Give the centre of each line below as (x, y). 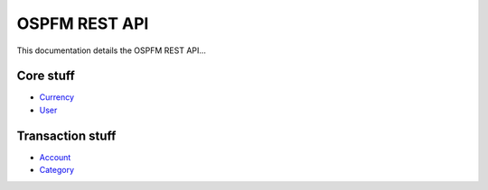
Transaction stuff (66, 136)
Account (55, 157)
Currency (57, 97)
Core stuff (46, 76)
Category (57, 170)
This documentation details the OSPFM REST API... (112, 50)
